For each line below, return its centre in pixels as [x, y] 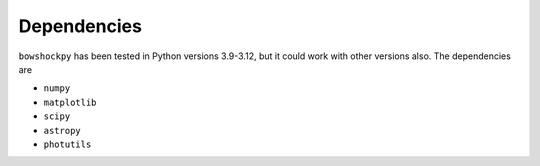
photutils [67, 144]
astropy [62, 130]
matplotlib [70, 102]
